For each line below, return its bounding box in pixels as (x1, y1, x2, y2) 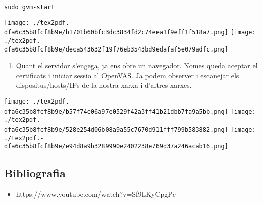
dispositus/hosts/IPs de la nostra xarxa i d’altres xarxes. (16, 80, 192, 90)
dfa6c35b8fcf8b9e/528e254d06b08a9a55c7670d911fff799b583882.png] (4, 126, 228, 134)
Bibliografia (4, 165, 66, 181)
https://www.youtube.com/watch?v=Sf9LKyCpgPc (16, 189, 176, 199)
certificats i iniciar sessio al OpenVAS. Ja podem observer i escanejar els (16, 70, 239, 80)
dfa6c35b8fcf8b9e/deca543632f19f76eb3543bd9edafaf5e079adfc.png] (4, 45, 228, 53)
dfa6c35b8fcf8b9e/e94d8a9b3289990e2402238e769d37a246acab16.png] (4, 143, 228, 150)
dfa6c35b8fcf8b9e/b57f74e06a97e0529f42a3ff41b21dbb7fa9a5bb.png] (4, 108, 228, 115)
